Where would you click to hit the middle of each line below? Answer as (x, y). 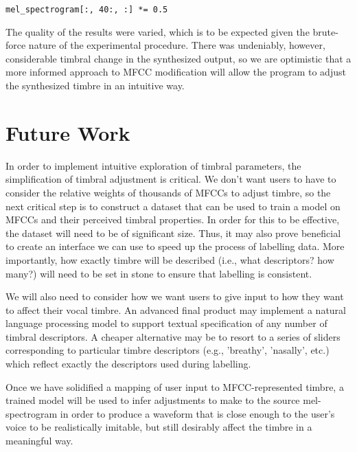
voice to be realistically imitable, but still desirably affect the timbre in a (159, 427)
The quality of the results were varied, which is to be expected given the (158, 31)
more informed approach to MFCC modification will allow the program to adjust (176, 72)
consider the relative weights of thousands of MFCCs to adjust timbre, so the (168, 192)
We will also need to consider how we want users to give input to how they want (175, 296)
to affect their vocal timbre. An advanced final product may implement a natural (176, 309)
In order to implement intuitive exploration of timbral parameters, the (153, 165)
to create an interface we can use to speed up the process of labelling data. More (175, 246)
